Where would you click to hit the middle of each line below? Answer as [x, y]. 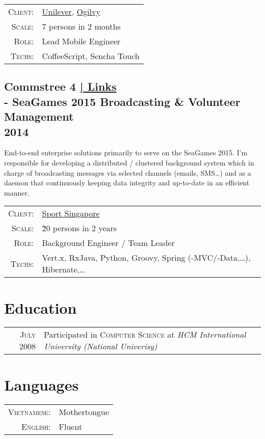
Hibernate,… [64, 269]
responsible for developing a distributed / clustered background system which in [129, 162]
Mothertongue [84, 411]
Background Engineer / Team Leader [108, 243]
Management [39, 116]
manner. [17, 192]
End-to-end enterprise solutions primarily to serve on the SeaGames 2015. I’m [126, 153]
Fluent [71, 426]
